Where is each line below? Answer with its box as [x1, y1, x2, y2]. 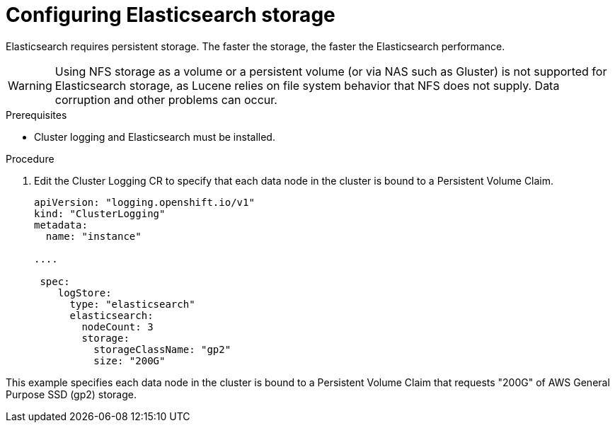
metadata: [34, 219, 88, 231]
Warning [8, 78, 52, 93]
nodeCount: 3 [81, 320, 154, 332]
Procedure [6, 152, 54, 165]
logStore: [57, 287, 112, 299]
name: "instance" [45, 230, 142, 242]
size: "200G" [93, 354, 166, 366]
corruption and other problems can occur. [54, 92, 277, 107]
